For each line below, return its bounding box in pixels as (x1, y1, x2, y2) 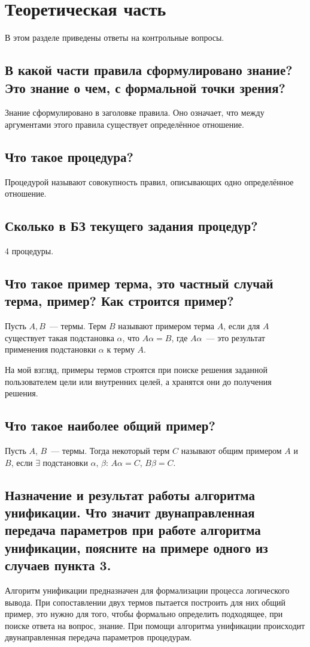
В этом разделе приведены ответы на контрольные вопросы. (5, 31, 224, 44)
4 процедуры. (5, 245, 54, 257)
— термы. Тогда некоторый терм (51, 444, 170, 457)
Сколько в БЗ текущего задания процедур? (5, 216, 258, 235)
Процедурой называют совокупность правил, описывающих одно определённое (5, 175, 294, 188)
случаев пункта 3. (5, 556, 111, 574)
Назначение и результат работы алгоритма (5, 485, 255, 504)
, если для (223, 320, 260, 332)
